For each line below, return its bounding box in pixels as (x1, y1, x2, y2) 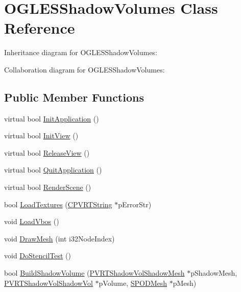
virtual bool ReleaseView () (4, 147, 90, 158)
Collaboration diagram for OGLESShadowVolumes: (4, 64, 165, 75)
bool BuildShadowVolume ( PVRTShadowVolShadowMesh (4, 267, 185, 278)
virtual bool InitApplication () (4, 113, 99, 124)
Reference (4, 17, 75, 38)
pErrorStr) (118, 199, 152, 209)
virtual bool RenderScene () (4, 182, 91, 192)
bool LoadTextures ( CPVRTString (4, 199, 112, 209)
